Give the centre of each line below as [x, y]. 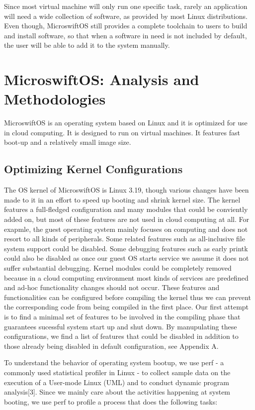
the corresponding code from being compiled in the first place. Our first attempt [127, 307]
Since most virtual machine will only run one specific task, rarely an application [126, 6]
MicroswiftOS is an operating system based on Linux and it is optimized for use [126, 123]
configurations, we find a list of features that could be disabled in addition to [121, 336]
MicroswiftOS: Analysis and [102, 79]
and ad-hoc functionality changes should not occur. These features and [112, 287]
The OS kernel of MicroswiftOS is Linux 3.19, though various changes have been [127, 190]
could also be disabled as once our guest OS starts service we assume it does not [127, 258]
